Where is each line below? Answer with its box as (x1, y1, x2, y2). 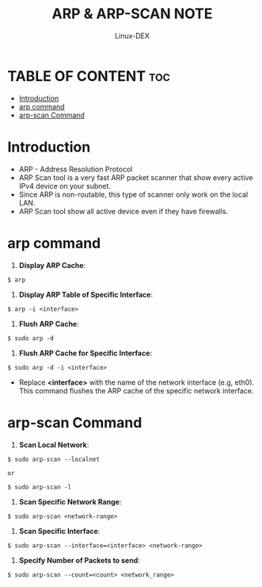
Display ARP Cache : (18, 260, 86, 270)
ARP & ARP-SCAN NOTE (51, 5, 213, 23)
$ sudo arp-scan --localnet (7, 455, 101, 463)
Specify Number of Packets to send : (18, 555, 140, 565)
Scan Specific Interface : (18, 526, 101, 535)
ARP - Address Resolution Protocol (18, 164, 133, 174)
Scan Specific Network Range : (18, 497, 122, 506)
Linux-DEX (115, 31, 150, 40)
